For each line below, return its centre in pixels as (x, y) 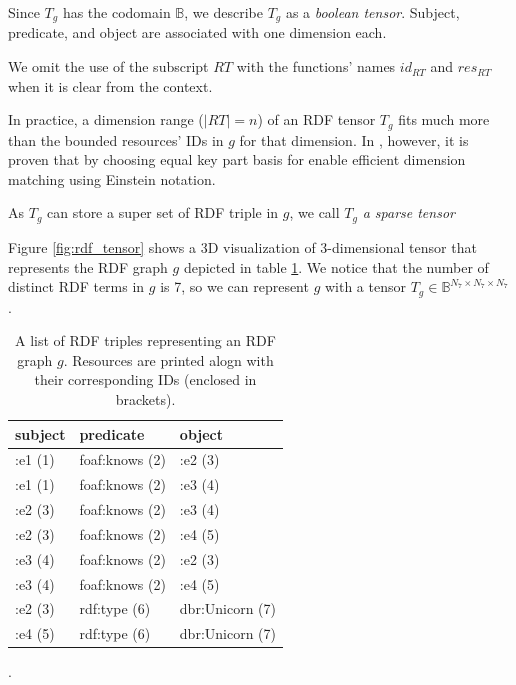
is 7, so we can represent (234, 286)
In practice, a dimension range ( (106, 119)
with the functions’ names (316, 66)
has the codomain (116, 12)
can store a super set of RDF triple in (163, 212)
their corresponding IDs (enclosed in (145, 379)
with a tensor (365, 286)
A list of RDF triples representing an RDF (145, 340)
